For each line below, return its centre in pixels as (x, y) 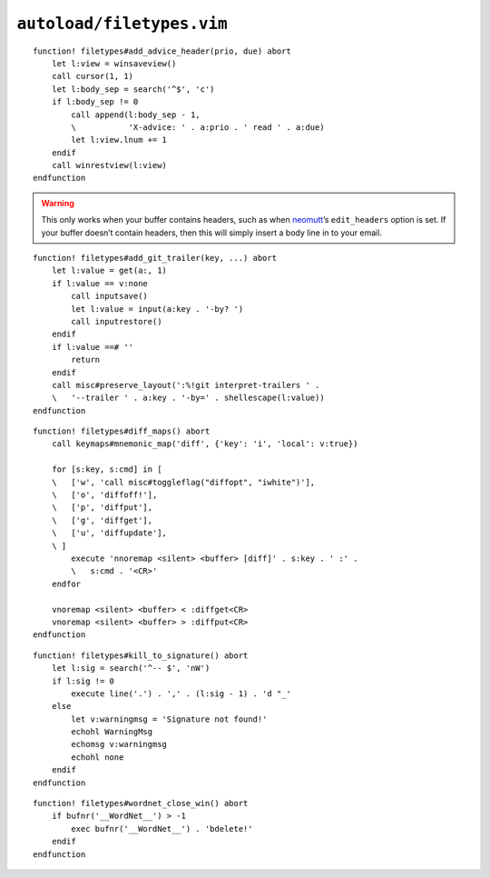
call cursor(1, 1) (93, 76)
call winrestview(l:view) (109, 165)
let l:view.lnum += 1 (119, 140)
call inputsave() (110, 296)
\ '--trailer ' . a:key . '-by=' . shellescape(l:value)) (188, 398)
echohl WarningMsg (112, 732)
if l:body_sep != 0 (95, 102)
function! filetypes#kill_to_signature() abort (141, 655)
